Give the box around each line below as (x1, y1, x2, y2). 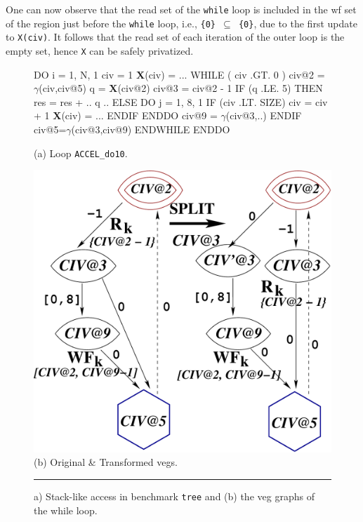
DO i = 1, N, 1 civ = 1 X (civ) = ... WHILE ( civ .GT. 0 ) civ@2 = (34, 67, 325, 81)
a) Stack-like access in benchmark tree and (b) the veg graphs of (34, 488, 315, 503)
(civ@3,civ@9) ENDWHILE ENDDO (71, 122, 230, 136)
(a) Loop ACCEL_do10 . (34, 145, 128, 160)
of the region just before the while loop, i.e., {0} (6, 15, 216, 30)
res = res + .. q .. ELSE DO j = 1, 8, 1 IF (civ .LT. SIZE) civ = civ (34, 94, 328, 109)
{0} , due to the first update (238, 15, 357, 30)
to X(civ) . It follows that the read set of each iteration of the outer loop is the (6, 29, 345, 44)
